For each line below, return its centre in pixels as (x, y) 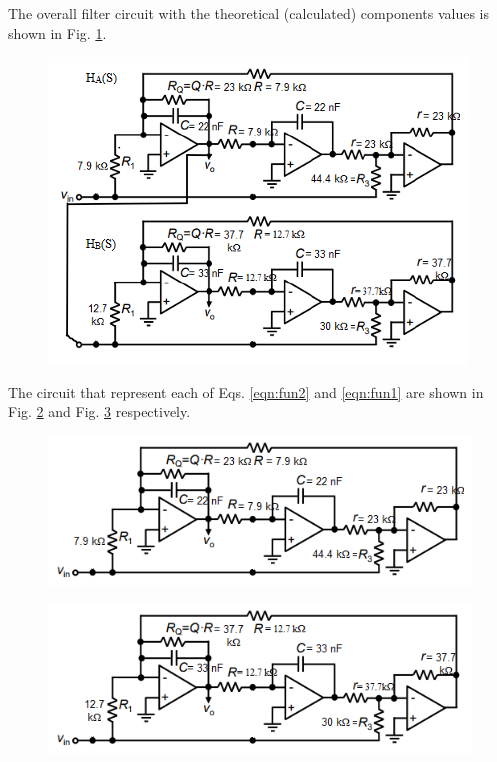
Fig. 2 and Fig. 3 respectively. (99, 411)
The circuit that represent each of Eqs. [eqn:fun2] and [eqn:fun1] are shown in (246, 391)
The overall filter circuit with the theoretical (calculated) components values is (249, 13)
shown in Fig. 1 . (57, 32)
